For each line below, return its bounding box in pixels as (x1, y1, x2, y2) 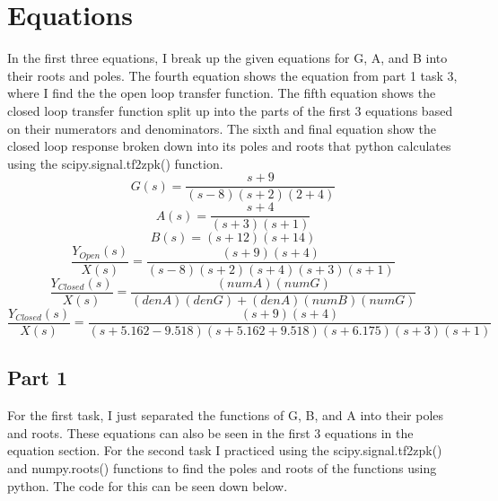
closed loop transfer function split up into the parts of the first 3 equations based (7, 101, 453, 119)
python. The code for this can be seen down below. (7, 476, 288, 495)
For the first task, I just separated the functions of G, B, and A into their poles (7, 406, 444, 425)
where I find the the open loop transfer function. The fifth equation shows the (7, 83, 436, 102)
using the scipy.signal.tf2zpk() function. (7, 154, 223, 172)
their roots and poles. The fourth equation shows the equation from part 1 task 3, (7, 66, 458, 84)
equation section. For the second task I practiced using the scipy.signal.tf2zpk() (7, 441, 442, 460)
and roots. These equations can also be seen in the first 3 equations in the (7, 423, 414, 442)
